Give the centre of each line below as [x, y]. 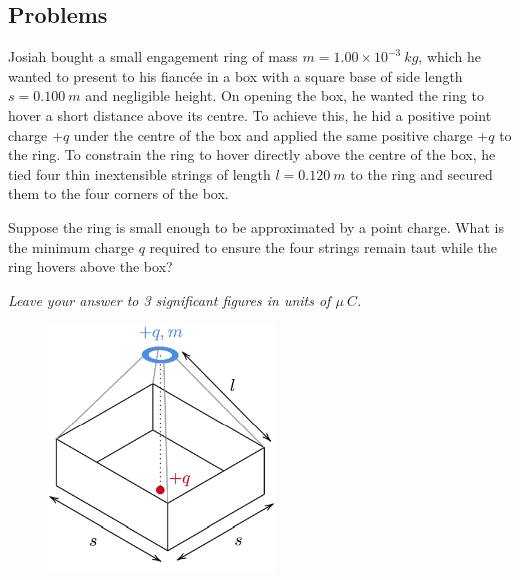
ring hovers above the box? [90, 266]
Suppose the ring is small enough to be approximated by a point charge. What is [256, 226]
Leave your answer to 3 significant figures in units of [169, 299]
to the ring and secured [421, 173]
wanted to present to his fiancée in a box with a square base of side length [235, 75]
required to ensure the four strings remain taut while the [323, 246]
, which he [449, 56]
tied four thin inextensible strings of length [139, 173]
